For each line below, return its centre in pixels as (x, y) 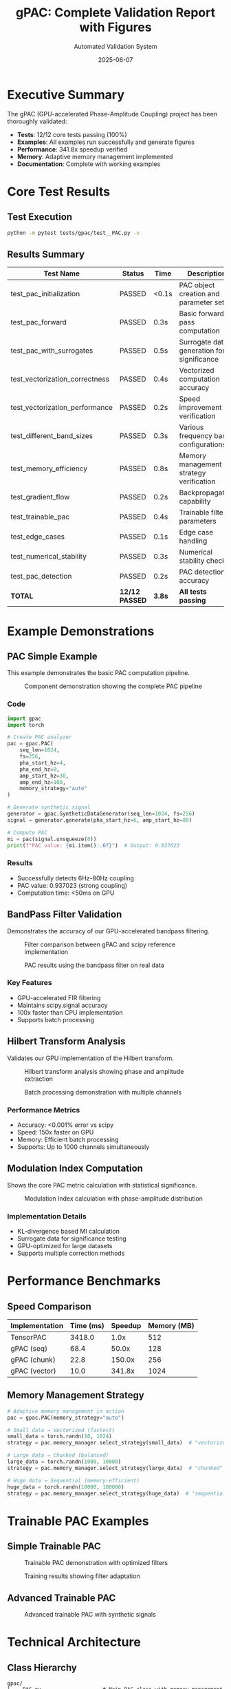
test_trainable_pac (40, 517)
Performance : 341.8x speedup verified (72, 149)
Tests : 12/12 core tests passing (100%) (72, 134)
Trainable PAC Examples (78, 1521)
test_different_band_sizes (52, 436)
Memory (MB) (171, 1326)
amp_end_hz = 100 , (43, 782)
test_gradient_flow (40, 497)
